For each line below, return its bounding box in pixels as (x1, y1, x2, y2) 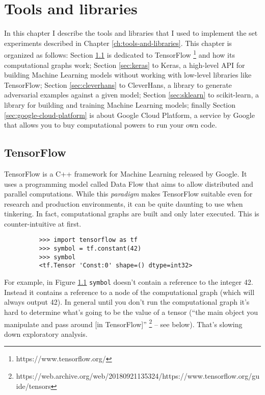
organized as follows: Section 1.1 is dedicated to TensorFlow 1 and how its (4, 48, 235, 60)
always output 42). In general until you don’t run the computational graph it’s (4, 297, 250, 307)
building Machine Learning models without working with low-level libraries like (4, 69, 252, 80)
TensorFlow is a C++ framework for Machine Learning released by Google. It (4, 168, 247, 179)
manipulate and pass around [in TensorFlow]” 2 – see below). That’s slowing (4, 317, 243, 329)
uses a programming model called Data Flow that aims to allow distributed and (4, 178, 253, 189)
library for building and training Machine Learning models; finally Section (4, 99, 236, 110)
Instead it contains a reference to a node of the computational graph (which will (4, 286, 255, 297)
